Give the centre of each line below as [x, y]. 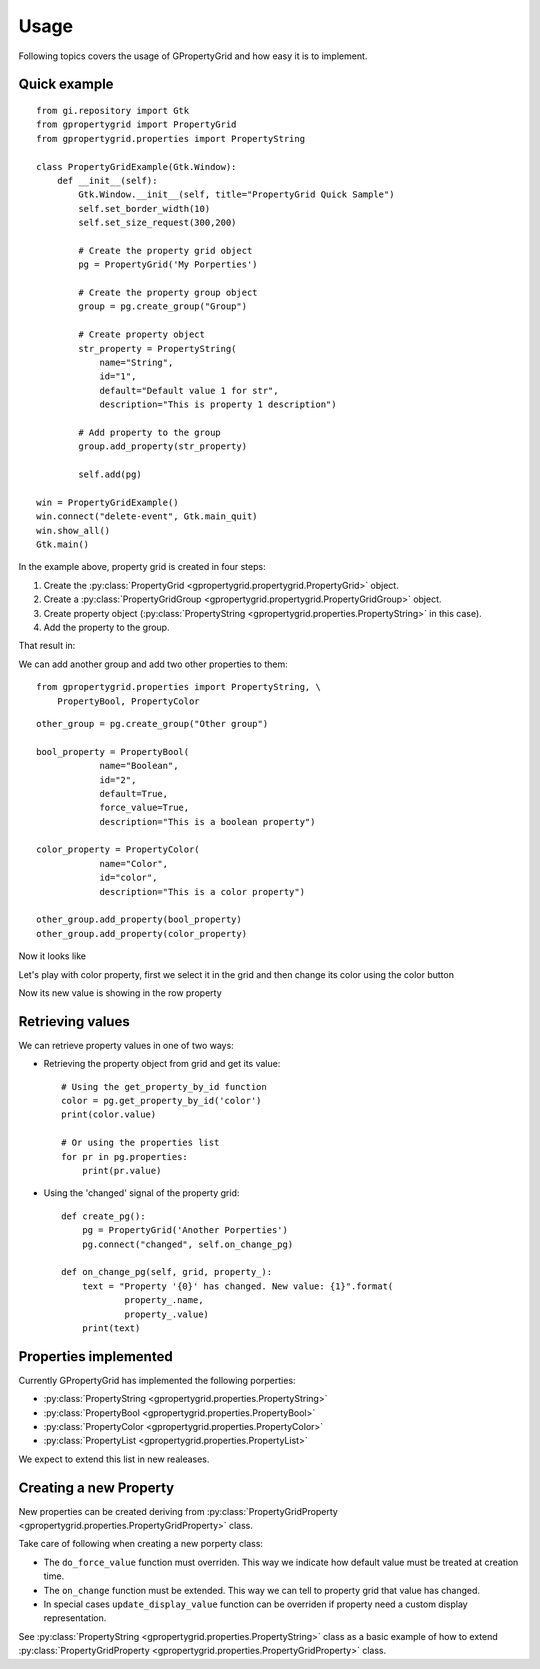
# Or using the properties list [140, 1143]
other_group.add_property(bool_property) [139, 919]
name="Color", [134, 863]
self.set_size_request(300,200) [157, 223]
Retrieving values [74, 1021]
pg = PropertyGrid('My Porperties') [168, 264]
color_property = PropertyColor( [118, 849]
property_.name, [164, 1300]
